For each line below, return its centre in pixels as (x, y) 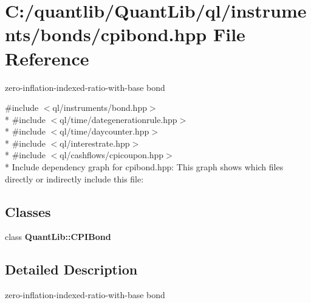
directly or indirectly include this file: (74, 178)
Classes (28, 211)
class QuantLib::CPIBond (58, 237)
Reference (47, 58)
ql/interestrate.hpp (95, 143)
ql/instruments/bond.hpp (100, 108)
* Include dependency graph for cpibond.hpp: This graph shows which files (144, 167)
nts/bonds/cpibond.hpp (106, 34)
